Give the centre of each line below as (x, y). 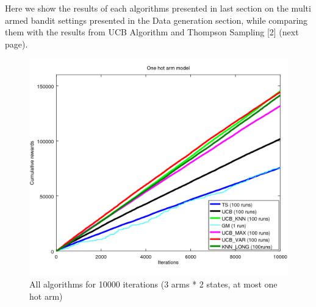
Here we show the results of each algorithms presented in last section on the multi (158, 8)
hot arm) (46, 296)
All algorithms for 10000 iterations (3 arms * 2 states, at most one (153, 284)
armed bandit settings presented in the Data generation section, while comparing (156, 20)
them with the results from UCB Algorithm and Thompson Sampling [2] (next (152, 32)
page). (16, 44)
